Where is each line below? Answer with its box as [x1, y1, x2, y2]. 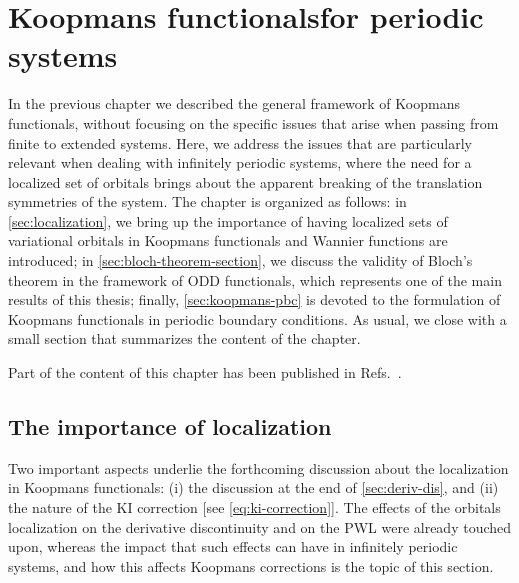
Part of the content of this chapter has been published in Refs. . [8, 362, 402, 383]
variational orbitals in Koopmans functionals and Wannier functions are [8, 230, 448, 251]
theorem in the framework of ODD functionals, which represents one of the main [8, 269, 502, 290]
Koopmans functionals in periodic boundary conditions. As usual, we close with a [8, 308, 507, 329]
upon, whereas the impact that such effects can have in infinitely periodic [8, 536, 458, 557]
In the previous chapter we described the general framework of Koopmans [8, 93, 460, 114]
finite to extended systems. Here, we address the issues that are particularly [8, 132, 472, 153]
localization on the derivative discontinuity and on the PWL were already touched [8, 516, 512, 537]
